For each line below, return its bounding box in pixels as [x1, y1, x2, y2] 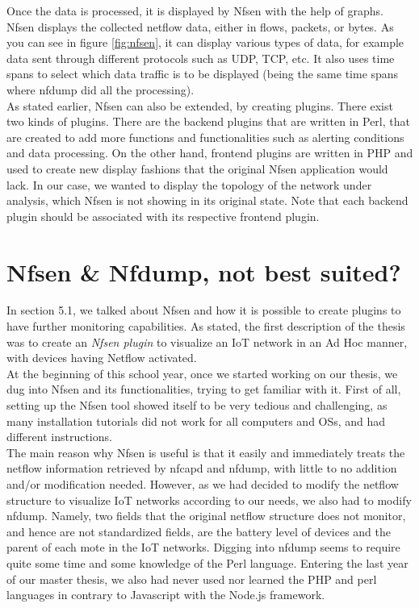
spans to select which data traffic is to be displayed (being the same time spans [6, 65, 399, 82]
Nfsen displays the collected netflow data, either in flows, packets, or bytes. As [6, 18, 394, 35]
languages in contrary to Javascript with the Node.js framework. [6, 586, 325, 603]
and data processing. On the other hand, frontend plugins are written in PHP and [6, 144, 413, 161]
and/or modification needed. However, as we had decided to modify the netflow [6, 475, 399, 492]
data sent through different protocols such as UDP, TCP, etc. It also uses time [6, 49, 395, 66]
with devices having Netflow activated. [6, 349, 197, 366]
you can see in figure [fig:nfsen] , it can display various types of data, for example [6, 34, 404, 51]
